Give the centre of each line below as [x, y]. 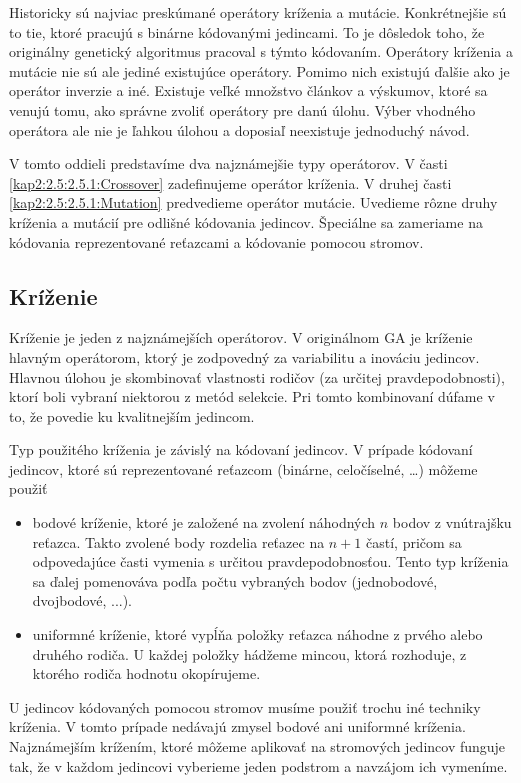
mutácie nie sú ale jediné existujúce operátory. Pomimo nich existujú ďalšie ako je [259, 70]
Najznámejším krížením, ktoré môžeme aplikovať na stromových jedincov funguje [257, 746]
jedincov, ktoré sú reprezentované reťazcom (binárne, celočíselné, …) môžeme [243, 468]
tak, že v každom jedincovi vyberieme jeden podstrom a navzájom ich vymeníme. [258, 765]
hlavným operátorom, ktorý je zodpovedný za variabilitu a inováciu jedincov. [244, 356]
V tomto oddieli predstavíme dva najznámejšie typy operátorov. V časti [228, 163]
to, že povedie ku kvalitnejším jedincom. [132, 415]
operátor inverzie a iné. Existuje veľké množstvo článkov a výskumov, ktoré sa [248, 90]
